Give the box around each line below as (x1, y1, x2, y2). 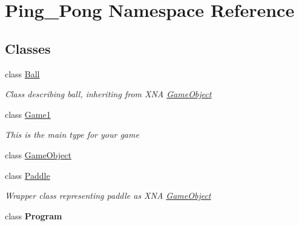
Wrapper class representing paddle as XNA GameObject (5, 189, 211, 202)
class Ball (5, 67, 40, 80)
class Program (5, 209, 62, 222)
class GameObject (5, 148, 71, 161)
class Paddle (5, 169, 50, 181)
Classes (5, 39, 51, 57)
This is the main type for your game (5, 128, 139, 141)
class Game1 (5, 108, 51, 120)
